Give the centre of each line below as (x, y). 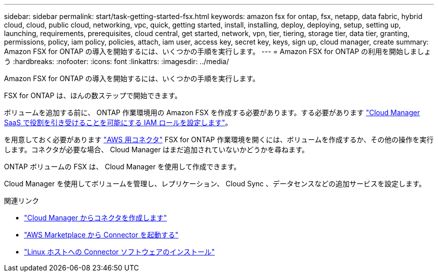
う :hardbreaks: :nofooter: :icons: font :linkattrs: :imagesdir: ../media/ (116, 61)
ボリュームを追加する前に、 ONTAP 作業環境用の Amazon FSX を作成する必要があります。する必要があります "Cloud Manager (212, 112)
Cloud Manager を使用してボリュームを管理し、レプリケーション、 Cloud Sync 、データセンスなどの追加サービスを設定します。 (215, 184)
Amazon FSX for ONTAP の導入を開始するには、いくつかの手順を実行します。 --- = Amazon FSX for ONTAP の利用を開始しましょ (218, 51)
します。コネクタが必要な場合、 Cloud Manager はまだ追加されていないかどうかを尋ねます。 (156, 150)
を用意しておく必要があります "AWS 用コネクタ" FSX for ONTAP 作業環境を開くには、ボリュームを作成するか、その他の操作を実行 (219, 140)
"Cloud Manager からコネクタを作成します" (95, 218)
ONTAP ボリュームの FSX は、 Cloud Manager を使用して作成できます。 (122, 167)
